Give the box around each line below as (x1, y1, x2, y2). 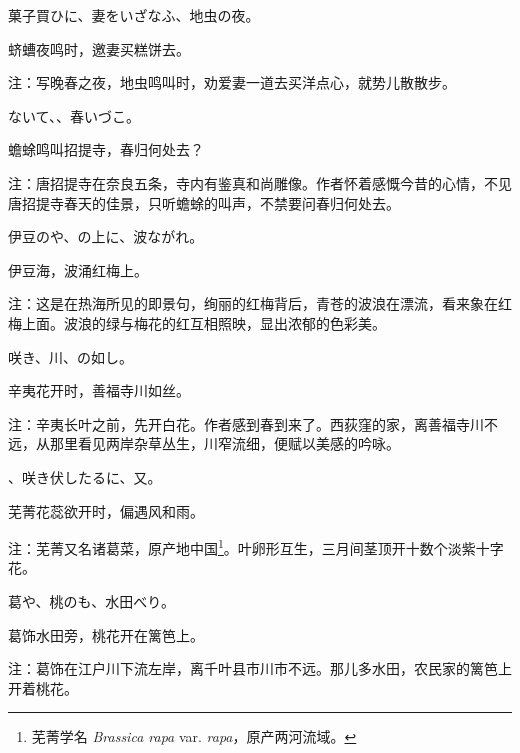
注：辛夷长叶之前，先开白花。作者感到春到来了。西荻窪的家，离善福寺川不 (8, 413, 498, 434)
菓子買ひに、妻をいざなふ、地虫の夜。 (8, 5, 260, 25)
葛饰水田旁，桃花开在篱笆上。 (8, 624, 204, 645)
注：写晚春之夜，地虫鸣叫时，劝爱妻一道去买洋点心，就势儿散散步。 (8, 72, 456, 93)
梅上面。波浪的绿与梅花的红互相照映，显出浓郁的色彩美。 (8, 312, 386, 333)
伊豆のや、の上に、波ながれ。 (8, 226, 204, 247)
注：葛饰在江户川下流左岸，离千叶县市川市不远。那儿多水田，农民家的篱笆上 (8, 658, 512, 679)
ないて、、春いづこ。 (8, 105, 140, 126)
